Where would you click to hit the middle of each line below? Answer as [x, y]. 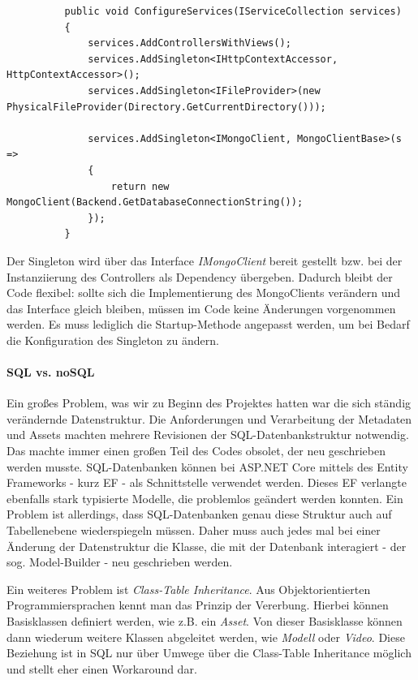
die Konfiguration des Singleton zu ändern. [113, 340]
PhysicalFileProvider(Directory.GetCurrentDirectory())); [166, 107]
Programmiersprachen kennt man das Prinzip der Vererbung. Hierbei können [198, 605]
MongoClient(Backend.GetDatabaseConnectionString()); [155, 202]
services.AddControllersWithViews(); [190, 43]
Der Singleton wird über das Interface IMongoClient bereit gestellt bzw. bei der [205, 260]
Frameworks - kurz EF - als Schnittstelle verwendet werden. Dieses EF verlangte [207, 482]
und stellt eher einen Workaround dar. [102, 668]
